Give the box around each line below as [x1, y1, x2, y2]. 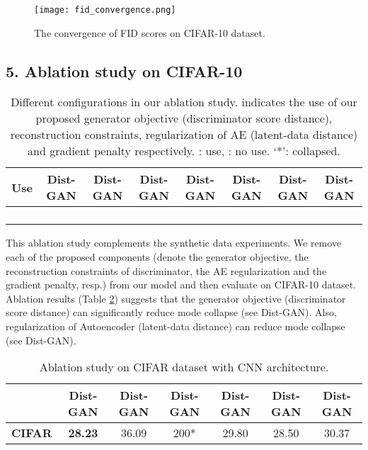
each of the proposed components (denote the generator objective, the [6, 249, 309, 264]
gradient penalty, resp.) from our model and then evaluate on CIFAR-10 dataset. [6, 277, 356, 292]
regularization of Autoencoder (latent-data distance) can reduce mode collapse [6, 319, 345, 334]
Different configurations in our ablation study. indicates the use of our [11, 94, 357, 111]
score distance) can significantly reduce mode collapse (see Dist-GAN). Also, [6, 305, 337, 320]
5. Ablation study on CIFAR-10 [6, 60, 243, 81]
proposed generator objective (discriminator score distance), [35, 110, 333, 127]
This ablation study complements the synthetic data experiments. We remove [6, 235, 342, 250]
